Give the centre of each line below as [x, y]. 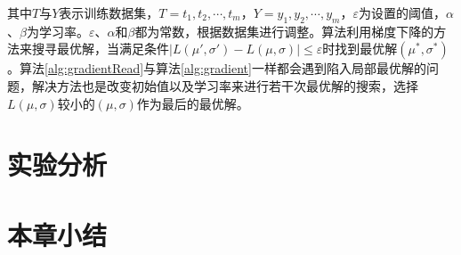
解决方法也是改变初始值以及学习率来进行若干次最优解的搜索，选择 [225, 85]
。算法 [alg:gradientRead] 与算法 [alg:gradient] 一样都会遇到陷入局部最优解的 [217, 68]
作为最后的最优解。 [193, 103]
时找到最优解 [360, 49]
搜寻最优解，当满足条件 [100, 49]
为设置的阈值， [402, 12]
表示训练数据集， [109, 12]
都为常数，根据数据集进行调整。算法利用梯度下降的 [284, 31]
